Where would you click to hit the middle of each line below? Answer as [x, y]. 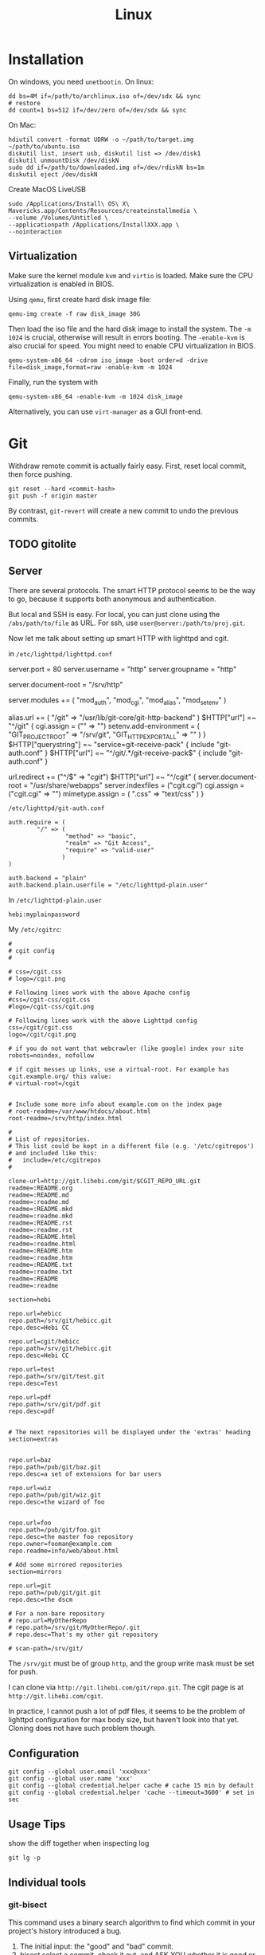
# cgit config [32, 951]
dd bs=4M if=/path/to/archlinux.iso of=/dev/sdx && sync [105, 96]
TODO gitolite [43, 544]
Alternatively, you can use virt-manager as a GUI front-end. [105, 411]
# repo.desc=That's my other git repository [83, 1635]
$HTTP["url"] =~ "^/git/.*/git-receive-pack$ [121, 753]
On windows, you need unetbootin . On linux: [81, 81]
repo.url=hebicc [35, 1314]
